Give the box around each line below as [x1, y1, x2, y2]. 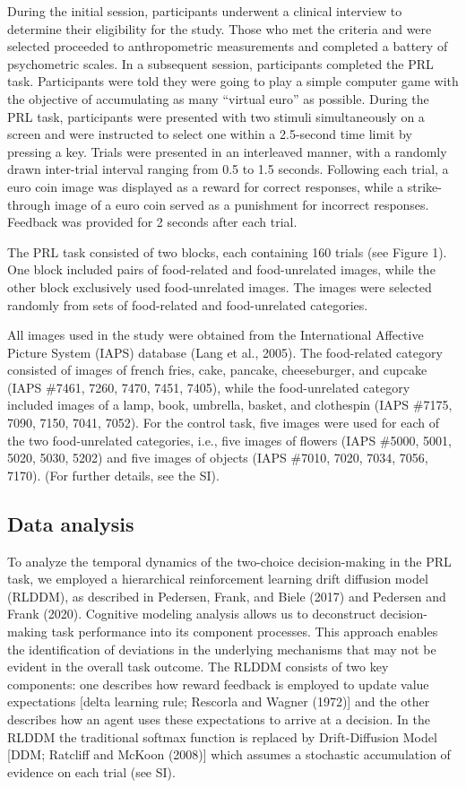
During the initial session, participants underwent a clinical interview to [7, 2, 402, 20]
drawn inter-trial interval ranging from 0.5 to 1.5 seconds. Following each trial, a [7, 160, 449, 178]
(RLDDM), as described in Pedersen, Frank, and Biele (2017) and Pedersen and [7, 586, 446, 605]
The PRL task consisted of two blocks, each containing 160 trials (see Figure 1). [7, 242, 447, 261]
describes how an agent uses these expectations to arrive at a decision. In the [7, 709, 430, 728]
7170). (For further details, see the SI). [7, 465, 220, 484]
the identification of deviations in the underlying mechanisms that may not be [7, 639, 436, 658]
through [7, 195, 51, 213]
